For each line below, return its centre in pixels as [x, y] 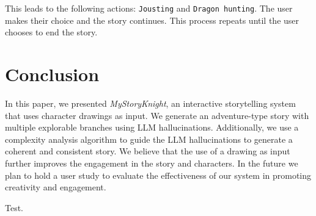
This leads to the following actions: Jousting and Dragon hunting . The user [149, 8]
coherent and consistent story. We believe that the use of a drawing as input [148, 151]
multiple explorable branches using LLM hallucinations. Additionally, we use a [152, 127]
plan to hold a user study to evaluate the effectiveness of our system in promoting [158, 175]
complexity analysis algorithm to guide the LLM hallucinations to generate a [149, 139]
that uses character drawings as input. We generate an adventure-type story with [157, 115]
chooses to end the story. [51, 32]
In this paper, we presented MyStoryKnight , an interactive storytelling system [150, 103]
